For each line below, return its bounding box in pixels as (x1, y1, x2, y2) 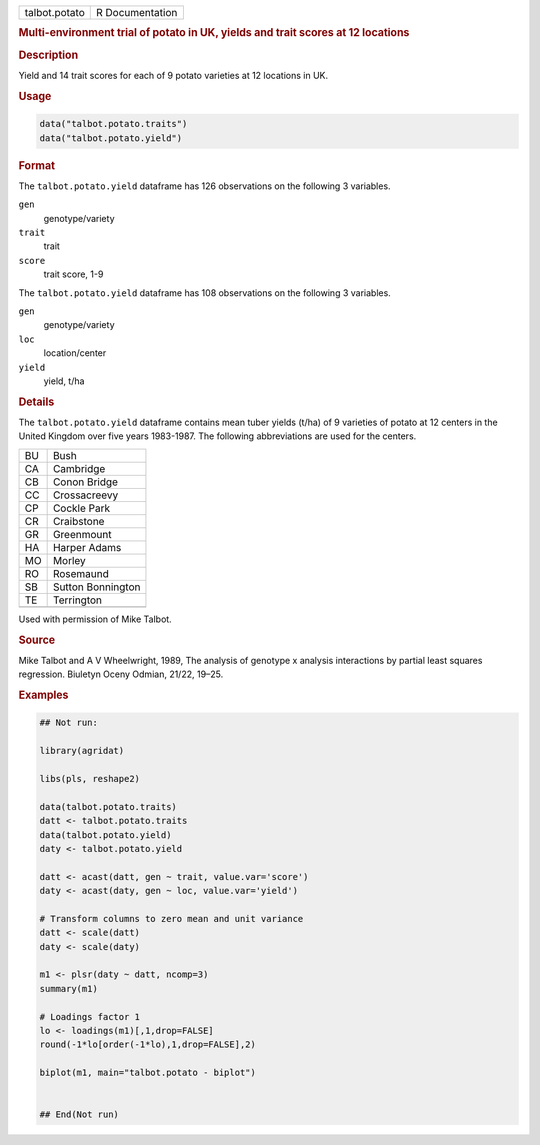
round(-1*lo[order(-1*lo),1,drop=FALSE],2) (39, 1039, 257, 1050)
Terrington (52, 593, 103, 607)
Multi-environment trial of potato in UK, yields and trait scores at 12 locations (18, 26, 410, 40)
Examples (18, 688, 69, 702)
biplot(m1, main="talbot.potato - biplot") (39, 1067, 257, 1079)
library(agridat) (39, 745, 125, 757)
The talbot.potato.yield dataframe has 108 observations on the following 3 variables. (18, 286, 392, 299)
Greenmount (52, 527, 112, 541)
